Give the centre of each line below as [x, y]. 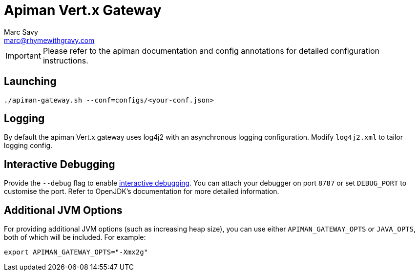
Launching [30, 82]
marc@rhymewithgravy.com [49, 40]
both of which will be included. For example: [75, 237]
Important [23, 55]
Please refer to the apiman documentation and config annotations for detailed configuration [211, 51]
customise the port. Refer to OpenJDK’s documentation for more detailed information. [142, 191]
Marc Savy [21, 32]
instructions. [65, 60]
